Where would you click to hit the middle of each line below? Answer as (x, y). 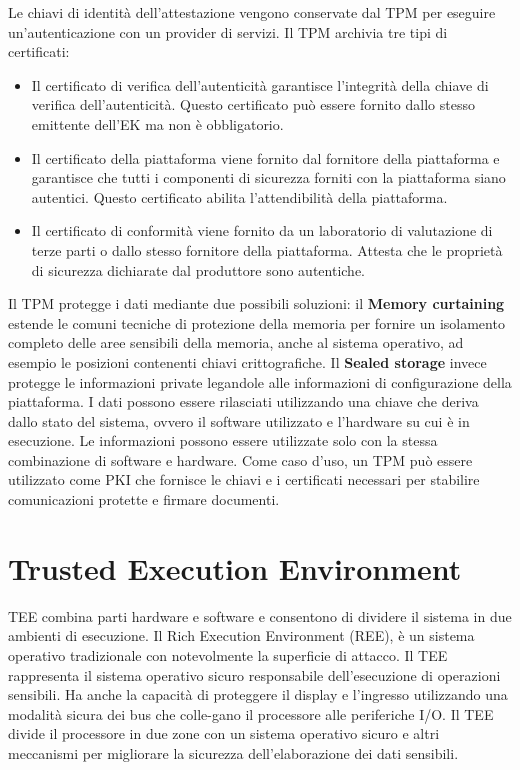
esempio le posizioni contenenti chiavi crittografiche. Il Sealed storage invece (247, 361)
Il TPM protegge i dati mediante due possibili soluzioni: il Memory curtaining (256, 303)
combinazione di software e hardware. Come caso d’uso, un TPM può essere (240, 459)
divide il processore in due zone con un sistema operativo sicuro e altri (224, 733)
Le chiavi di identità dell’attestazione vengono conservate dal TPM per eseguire (252, 12)
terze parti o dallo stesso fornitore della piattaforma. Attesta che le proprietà (267, 249)
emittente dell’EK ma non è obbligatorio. (157, 123)
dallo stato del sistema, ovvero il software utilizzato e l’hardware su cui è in (239, 420)
